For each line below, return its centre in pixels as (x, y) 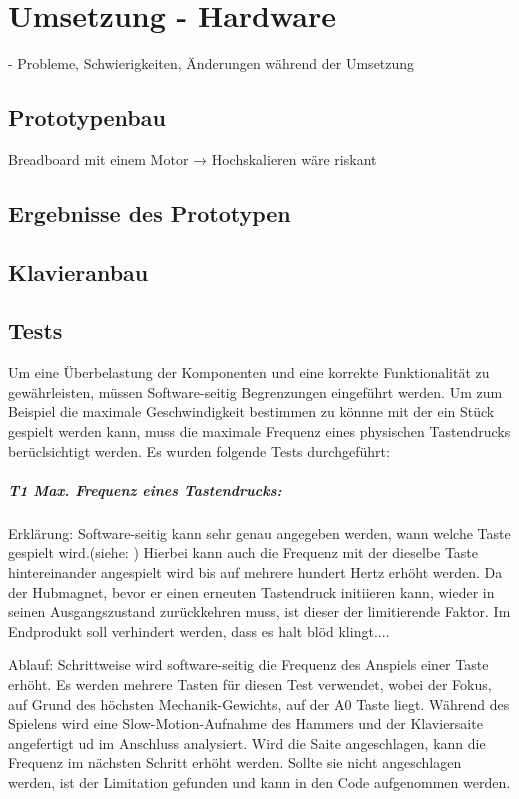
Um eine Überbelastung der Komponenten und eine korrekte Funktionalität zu (249, 372)
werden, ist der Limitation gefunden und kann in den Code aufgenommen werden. (259, 781)
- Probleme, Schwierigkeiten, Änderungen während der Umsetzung (211, 63)
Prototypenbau (87, 117)
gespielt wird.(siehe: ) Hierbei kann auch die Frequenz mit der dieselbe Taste (243, 552)
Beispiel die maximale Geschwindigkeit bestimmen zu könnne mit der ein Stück (251, 411)
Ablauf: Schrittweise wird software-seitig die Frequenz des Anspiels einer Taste (248, 664)
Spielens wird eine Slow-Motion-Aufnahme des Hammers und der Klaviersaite (245, 723)
